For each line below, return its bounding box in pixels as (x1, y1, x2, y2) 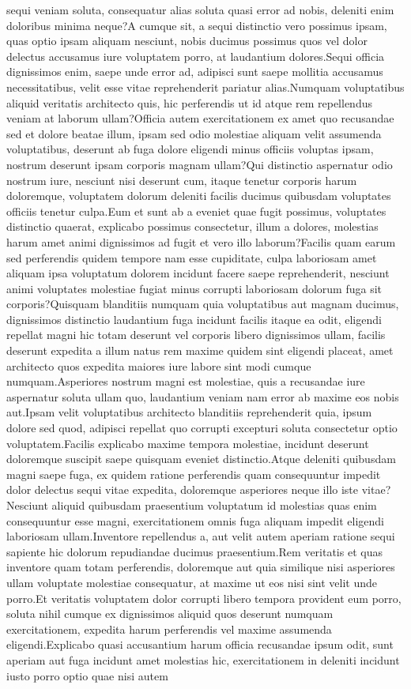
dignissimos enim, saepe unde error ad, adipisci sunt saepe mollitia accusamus (6, 63, 383, 80)
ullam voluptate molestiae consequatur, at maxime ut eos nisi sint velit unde (6, 574, 378, 590)
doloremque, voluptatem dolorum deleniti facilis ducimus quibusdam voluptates (6, 187, 391, 204)
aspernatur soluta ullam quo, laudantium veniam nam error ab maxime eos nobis (6, 388, 399, 405)
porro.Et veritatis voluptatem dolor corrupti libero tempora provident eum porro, (6, 589, 402, 606)
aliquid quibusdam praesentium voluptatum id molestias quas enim (51, 497, 377, 513)
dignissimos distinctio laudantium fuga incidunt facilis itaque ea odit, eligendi (6, 311, 382, 327)
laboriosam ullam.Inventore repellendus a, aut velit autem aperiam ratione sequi (6, 528, 395, 544)
